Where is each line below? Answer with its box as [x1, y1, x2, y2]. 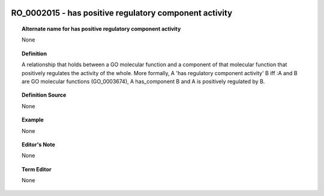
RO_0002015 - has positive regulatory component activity [11, 8, 233, 18]
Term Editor [22, 165, 52, 173]
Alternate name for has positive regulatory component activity [22, 25, 181, 32]
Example [22, 116, 44, 123]
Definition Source [22, 91, 67, 99]
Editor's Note [22, 141, 55, 148]
